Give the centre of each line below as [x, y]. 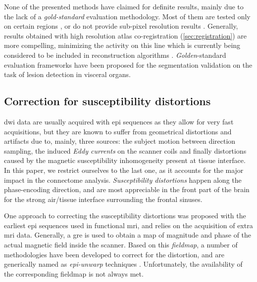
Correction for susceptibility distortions [107, 101]
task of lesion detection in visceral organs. [67, 74]
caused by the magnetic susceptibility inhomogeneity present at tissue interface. [125, 160]
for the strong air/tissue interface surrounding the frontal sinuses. [103, 199]
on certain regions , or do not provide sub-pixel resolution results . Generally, [121, 26]
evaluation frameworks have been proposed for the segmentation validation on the [128, 64]
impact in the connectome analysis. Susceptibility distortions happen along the [123, 180]
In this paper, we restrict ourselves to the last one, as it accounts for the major [124, 170]
